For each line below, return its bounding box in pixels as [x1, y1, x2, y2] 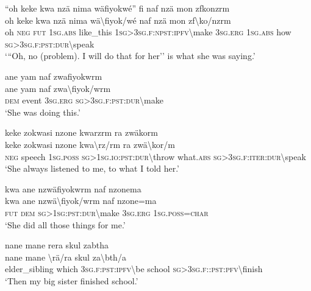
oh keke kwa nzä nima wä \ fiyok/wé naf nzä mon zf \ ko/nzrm [5, 13, 231, 26]
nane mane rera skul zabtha [5, 239, 109, 251]
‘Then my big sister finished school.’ [5, 274, 138, 287]
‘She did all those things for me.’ [5, 218, 126, 231]
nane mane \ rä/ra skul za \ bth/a [5, 250, 126, 263]
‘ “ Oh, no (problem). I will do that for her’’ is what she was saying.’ [5, 49, 256, 62]
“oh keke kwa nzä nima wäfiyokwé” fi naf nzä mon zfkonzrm [5, 2, 230, 14]
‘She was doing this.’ [5, 105, 80, 118]
